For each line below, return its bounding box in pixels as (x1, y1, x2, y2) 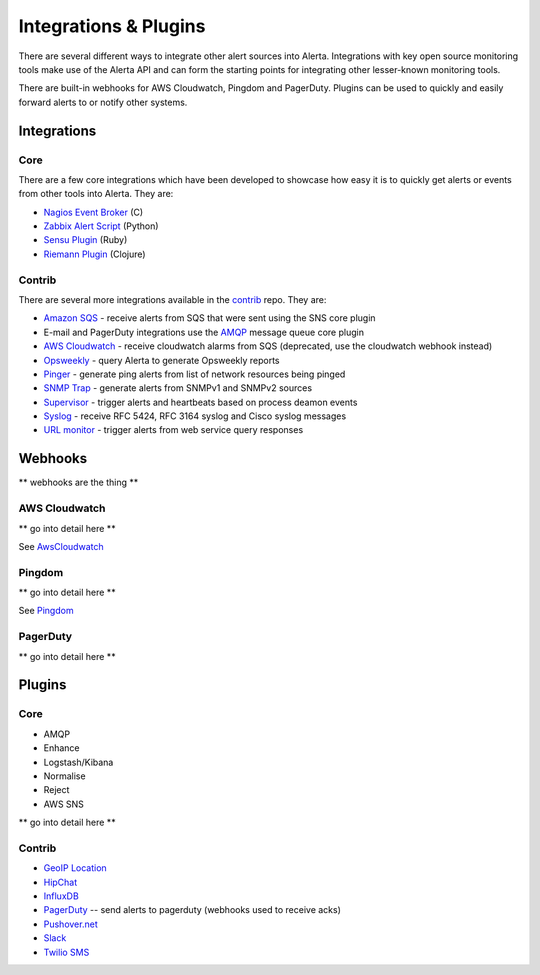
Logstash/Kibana (43, 756, 114, 768)
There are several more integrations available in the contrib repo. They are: (18, 293, 327, 305)
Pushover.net (43, 918, 99, 930)
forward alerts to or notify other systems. (18, 96, 188, 108)
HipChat (43, 876, 78, 888)
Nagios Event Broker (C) (43, 206, 144, 218)
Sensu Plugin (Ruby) (43, 234, 128, 246)
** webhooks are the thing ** (18, 476, 139, 489)
